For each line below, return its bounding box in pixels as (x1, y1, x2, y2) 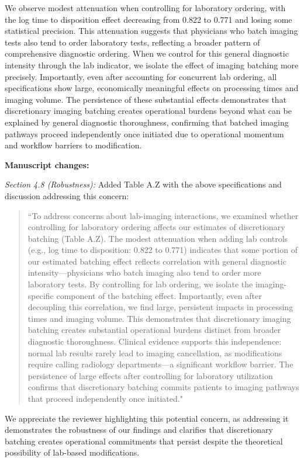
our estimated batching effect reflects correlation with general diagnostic (27, 255, 286, 267)
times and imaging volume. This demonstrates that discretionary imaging (27, 312, 291, 324)
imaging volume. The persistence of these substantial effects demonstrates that (5, 93, 287, 105)
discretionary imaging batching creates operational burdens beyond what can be (5, 105, 292, 117)
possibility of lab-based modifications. (5, 446, 140, 458)
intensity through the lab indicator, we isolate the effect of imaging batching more (5, 58, 299, 71)
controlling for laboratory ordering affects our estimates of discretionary (27, 221, 285, 233)
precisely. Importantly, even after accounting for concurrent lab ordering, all (5, 70, 277, 82)
